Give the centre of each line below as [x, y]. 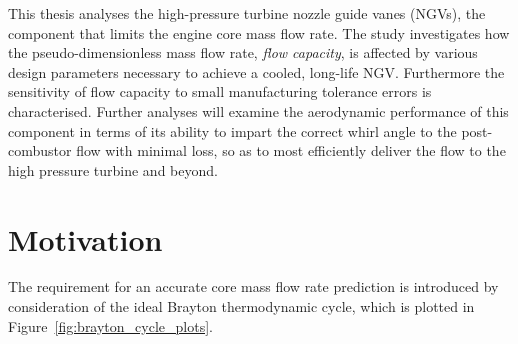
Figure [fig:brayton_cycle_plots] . [110, 325]
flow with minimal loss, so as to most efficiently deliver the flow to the [291, 150]
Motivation [85, 238]
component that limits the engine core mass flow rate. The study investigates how [259, 32]
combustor [40, 150]
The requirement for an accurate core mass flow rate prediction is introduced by [253, 286]
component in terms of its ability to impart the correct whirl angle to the [232, 130]
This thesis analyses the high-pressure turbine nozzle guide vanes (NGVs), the [247, 13]
